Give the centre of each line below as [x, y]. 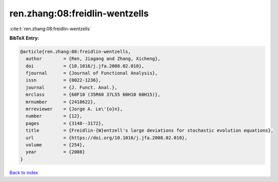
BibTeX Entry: [24, 38]
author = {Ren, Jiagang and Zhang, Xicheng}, [93, 59]
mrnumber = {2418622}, [61, 102]
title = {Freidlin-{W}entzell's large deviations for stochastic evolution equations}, [149, 130]
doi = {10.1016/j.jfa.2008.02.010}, [85, 66]
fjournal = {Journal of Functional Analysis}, [92, 73]
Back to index [24, 172]
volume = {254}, [55, 145]
